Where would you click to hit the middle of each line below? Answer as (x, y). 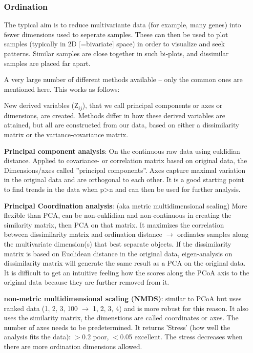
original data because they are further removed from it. (87, 282)
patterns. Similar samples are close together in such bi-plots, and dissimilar (116, 53)
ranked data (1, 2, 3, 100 (41, 308)
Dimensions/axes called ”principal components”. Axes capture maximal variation (125, 170)
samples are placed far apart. (47, 63)
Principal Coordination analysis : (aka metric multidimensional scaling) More (126, 205)
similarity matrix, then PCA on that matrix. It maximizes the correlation (114, 224)
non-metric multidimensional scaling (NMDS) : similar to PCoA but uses (123, 298)
